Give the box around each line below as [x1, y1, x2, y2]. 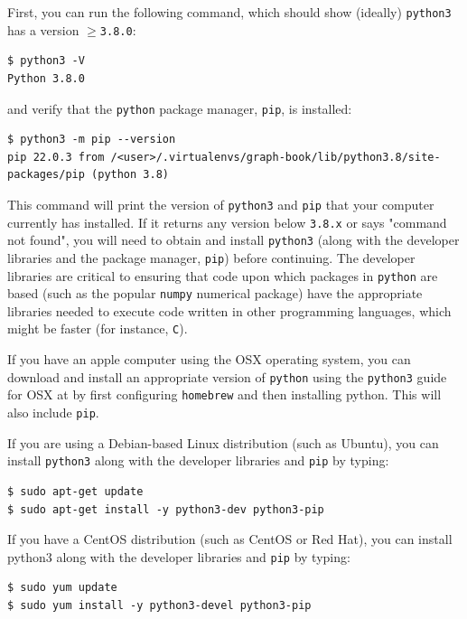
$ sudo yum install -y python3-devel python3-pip [7, 598, 312, 612]
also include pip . [7, 403, 99, 422]
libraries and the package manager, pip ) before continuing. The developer [7, 248, 416, 267]
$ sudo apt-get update [7, 484, 144, 498]
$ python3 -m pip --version [7, 133, 176, 146]
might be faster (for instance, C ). [7, 319, 188, 338]
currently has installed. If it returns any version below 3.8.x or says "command [7, 212, 447, 231]
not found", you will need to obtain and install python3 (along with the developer [7, 230, 460, 249]
